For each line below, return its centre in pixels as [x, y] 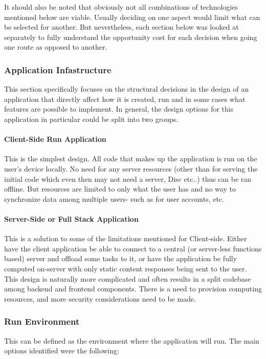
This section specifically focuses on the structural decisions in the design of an [126, 89]
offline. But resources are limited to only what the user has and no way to [120, 189]
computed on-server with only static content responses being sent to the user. [126, 268]
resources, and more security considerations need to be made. [100, 298]
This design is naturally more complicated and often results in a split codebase [128, 278]
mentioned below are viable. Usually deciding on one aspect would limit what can [132, 17]
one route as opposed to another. [56, 47]
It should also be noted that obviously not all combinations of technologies [121, 7]
